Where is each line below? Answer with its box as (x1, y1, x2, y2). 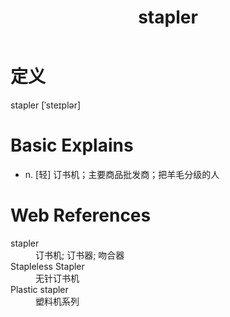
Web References (10, 204, 152, 227)
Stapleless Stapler (10, 260, 85, 272)
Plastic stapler (10, 283, 69, 295)
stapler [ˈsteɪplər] (10, 99, 82, 111)
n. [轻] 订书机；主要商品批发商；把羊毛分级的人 (24, 168, 220, 180)
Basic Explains (10, 134, 134, 157)
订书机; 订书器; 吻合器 (35, 249, 125, 261)
